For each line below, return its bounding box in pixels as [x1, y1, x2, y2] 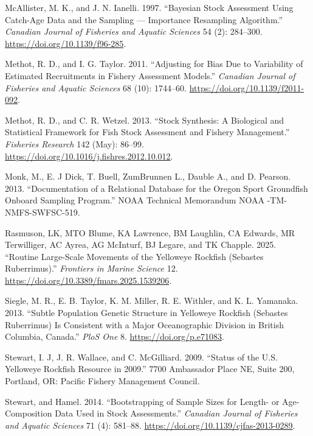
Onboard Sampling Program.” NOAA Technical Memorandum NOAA [5, 194, 265, 206]
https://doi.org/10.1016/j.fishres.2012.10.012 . [5, 149, 173, 162]
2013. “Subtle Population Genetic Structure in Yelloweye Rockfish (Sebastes [5, 306, 288, 319]
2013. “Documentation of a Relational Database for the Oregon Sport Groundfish [5, 181, 308, 194]
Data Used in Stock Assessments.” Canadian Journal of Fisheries [55, 407, 298, 420]
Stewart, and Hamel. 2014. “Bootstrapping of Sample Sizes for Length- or [5, 395, 280, 407]
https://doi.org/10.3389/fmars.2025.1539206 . [5, 273, 172, 286]
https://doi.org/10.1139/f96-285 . [5, 37, 126, 49]
